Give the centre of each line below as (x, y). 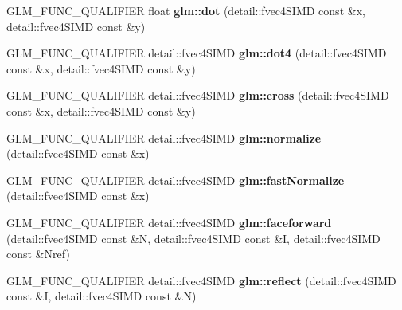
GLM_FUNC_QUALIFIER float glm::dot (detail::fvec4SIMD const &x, (186, 10)
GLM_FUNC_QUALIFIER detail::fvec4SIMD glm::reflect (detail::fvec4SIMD (201, 280)
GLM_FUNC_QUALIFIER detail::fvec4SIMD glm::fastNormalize (176, 180)
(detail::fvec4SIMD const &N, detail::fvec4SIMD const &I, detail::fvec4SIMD (193, 238)
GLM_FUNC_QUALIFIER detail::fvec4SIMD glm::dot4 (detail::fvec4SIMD (197, 53)
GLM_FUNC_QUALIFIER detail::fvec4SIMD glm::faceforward (169, 222)
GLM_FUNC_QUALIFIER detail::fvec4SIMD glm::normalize (164, 137)
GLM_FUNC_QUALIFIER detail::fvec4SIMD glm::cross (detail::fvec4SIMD (198, 95)
